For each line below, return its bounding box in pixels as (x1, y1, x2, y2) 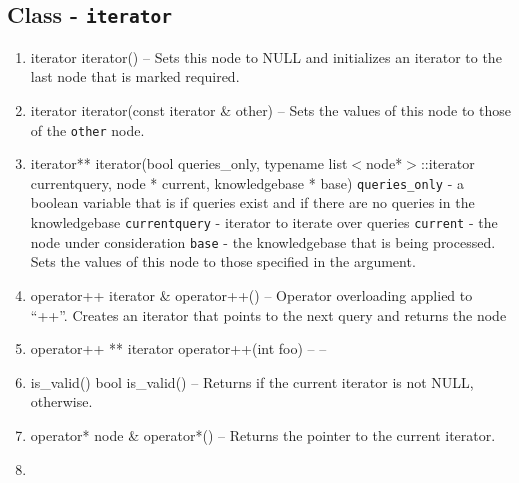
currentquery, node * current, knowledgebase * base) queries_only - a (30, 172, 464, 193)
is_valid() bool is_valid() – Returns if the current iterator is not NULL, (30, 371, 474, 392)
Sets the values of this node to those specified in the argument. (30, 251, 416, 272)
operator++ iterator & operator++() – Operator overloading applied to (30, 284, 473, 305)
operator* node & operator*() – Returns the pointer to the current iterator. (30, 424, 496, 445)
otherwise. (30, 391, 93, 412)
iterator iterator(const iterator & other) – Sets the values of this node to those (30, 99, 511, 120)
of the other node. (30, 119, 145, 140)
